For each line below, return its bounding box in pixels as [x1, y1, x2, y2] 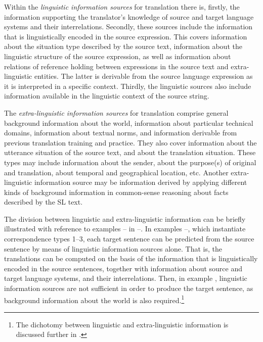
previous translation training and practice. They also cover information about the [4, 137, 257, 148]
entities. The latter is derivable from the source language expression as [34, 71, 253, 81]
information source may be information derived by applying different [34, 177, 247, 187]
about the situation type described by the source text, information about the [4, 41, 242, 52]
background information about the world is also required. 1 [4, 293, 185, 305]
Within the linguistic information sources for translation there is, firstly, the [4, 2, 240, 12]
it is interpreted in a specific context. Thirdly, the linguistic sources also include [4, 80, 251, 91]
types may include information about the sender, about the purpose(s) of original [4, 157, 256, 167]
